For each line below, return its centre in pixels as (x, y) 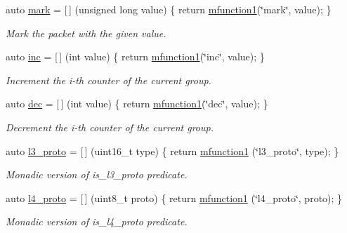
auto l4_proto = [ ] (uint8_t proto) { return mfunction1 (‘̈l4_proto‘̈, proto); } (174, 198)
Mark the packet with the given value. (86, 33)
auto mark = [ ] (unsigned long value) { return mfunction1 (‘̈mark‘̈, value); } (169, 9)
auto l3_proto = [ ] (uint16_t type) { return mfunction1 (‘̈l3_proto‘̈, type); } (172, 151)
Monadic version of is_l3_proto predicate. (97, 174)
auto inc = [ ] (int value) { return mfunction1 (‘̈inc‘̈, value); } (135, 56)
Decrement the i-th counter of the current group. (110, 127)
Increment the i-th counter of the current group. (109, 80)
